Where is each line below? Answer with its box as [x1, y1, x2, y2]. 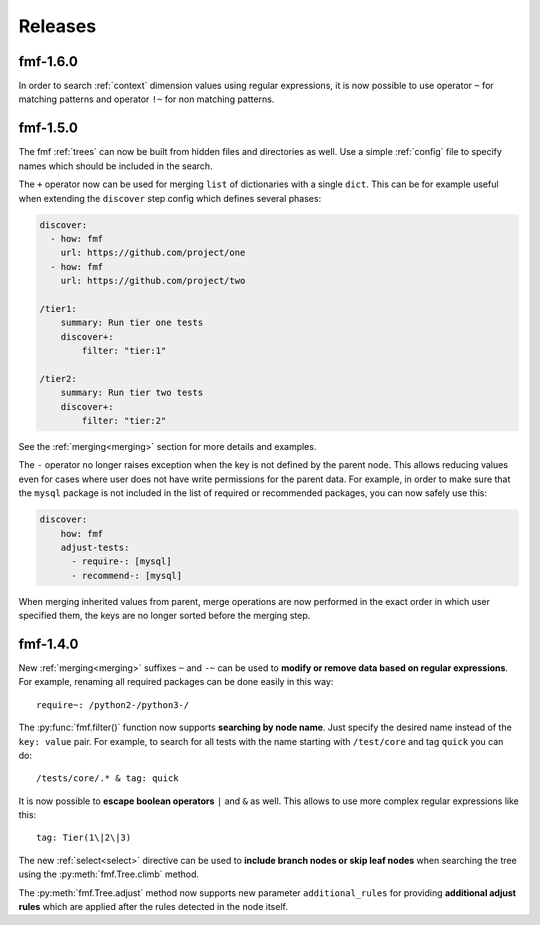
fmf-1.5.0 [18, 120, 79, 137]
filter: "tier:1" [81, 345, 167, 357]
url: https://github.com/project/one [60, 247, 246, 259]
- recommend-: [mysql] [71, 570, 183, 581]
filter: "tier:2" [81, 415, 167, 426]
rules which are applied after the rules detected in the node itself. [18, 901, 289, 913]
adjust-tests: [60, 541, 130, 553]
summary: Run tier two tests [60, 387, 204, 399]
